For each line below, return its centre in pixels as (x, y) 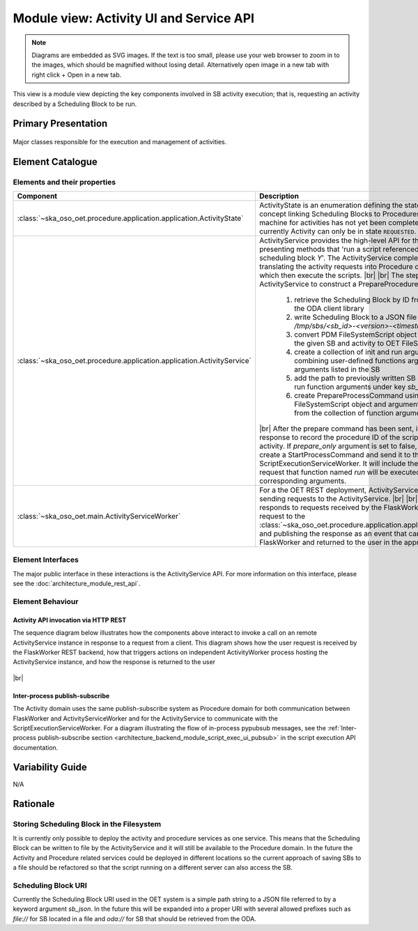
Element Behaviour (46, 601)
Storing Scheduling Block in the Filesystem (87, 824)
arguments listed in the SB (337, 369)
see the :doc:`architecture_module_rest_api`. (77, 584)
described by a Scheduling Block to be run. (75, 104)
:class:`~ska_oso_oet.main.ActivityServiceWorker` (99, 516)
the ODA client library (329, 309)
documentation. (36, 747)
